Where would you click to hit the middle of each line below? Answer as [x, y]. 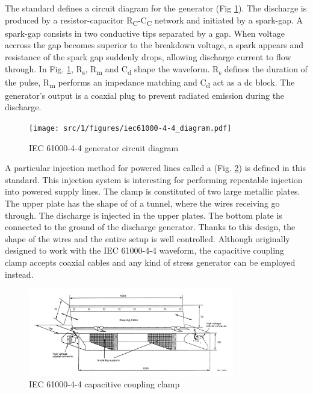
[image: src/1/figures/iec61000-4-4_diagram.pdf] [130, 128]
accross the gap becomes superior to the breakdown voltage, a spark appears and [154, 45]
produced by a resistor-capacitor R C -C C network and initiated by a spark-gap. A [154, 20]
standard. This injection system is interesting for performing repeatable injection [154, 179]
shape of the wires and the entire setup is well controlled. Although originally [147, 238]
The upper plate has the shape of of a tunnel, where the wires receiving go [142, 203]
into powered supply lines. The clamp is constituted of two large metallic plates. [153, 191]
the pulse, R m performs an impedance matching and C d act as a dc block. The [150, 83]
